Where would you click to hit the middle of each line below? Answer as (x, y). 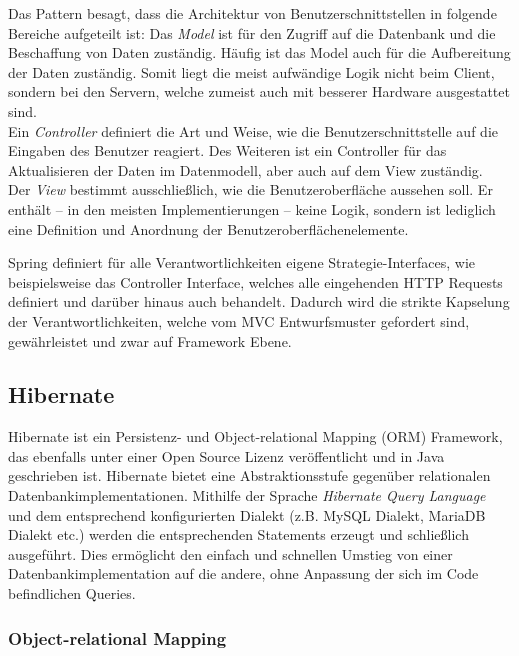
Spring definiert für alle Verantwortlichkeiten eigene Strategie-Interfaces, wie (242, 262)
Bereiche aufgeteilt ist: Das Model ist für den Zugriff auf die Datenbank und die (252, 32)
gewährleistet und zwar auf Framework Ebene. (150, 340)
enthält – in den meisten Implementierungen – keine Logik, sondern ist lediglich (252, 208)
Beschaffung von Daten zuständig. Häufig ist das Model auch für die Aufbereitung (259, 52)
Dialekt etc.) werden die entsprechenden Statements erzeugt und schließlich (238, 534)
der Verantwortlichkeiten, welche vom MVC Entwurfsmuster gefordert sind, (239, 320)
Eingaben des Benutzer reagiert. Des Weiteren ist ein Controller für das (227, 150)
